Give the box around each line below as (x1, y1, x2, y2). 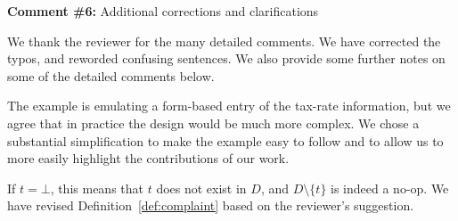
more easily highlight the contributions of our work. (7, 149, 290, 168)
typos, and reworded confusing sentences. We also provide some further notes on (7, 49, 446, 68)
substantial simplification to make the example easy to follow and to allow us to (7, 131, 444, 150)
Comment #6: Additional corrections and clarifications (7, 2, 319, 20)
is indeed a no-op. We (331, 178, 449, 197)
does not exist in (156, 178, 247, 197)
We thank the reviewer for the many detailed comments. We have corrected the (7, 31, 441, 50)
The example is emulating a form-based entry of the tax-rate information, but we (7, 96, 451, 115)
